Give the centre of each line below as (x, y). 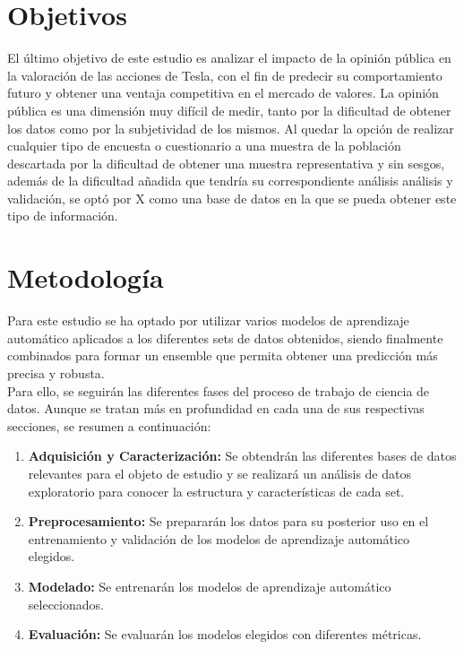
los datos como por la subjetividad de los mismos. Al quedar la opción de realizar (231, 128)
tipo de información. (63, 216)
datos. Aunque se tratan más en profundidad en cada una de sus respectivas (216, 408)
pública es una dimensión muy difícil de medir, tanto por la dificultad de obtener (229, 110)
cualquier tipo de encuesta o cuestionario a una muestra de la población (204, 146)
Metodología (86, 277)
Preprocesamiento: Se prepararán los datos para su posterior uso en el (228, 521)
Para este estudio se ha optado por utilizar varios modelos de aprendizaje (208, 320)
